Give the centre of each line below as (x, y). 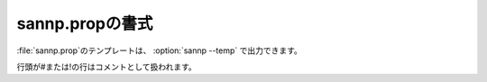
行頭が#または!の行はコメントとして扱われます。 (107, 67)
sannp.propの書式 (85, 23)
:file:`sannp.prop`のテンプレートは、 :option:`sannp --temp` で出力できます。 (159, 50)
